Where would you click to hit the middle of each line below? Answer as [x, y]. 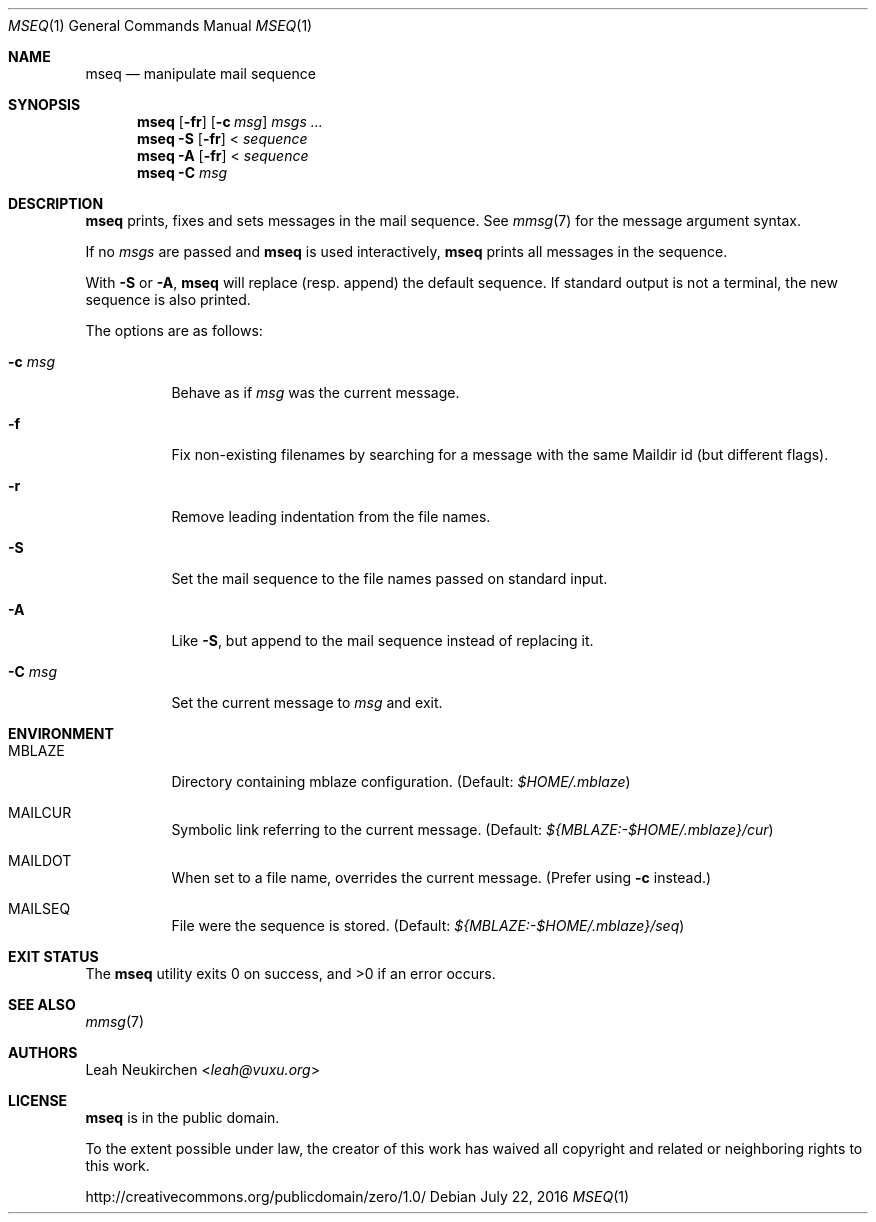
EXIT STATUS [53, 956]
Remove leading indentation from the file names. [331, 516]
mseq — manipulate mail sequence [200, 73]
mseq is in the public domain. [182, 1117]
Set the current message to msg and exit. [307, 702]
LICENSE [38, 1100]
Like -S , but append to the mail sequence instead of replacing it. [382, 640]
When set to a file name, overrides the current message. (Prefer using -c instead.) [441, 877]
